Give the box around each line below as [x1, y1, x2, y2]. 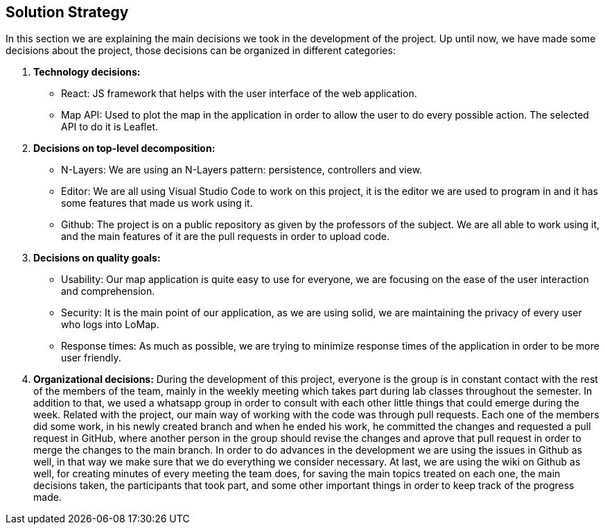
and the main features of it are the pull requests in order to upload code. [61, 230, 390, 243]
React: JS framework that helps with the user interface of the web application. [61, 87, 417, 100]
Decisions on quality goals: [33, 252, 161, 264]
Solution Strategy [6, 3, 129, 21]
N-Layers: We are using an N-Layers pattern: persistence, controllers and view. [61, 164, 423, 176]
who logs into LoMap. [61, 318, 159, 331]
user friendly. [61, 352, 121, 364]
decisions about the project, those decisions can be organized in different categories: [6, 44, 396, 57]
